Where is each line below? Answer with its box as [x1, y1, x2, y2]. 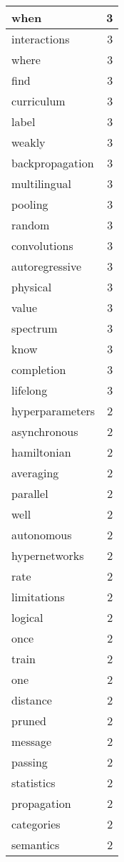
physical [11, 279, 52, 295]
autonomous [11, 526, 72, 543]
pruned [11, 712, 46, 729]
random [11, 217, 50, 233]
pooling [11, 196, 48, 212]
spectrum [11, 320, 58, 336]
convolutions [11, 237, 73, 254]
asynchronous [11, 423, 78, 440]
